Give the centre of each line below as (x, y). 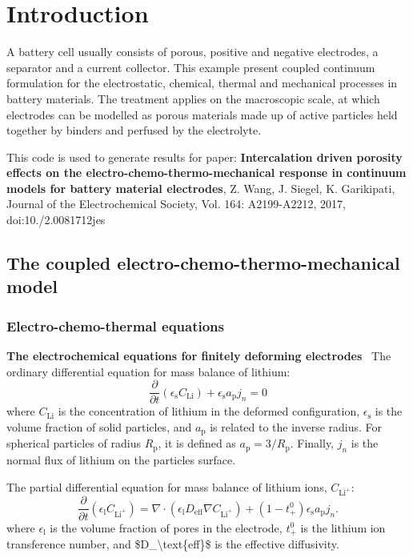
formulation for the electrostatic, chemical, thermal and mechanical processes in (202, 83)
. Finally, (312, 443)
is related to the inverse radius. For (296, 426)
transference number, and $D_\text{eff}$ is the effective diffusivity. (173, 544)
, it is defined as (197, 443)
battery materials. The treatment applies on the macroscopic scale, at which (193, 98)
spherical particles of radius (74, 443)
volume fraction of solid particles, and (99, 426)
